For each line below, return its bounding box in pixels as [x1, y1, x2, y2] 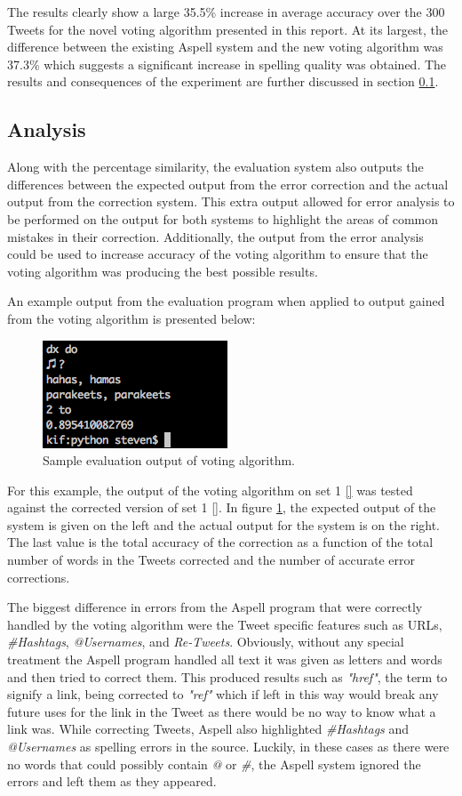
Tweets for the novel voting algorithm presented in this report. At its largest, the [7, 20, 449, 38]
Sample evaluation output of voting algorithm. [43, 451, 295, 470]
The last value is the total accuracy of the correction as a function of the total [7, 533, 434, 551]
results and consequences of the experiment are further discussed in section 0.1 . [7, 72, 439, 91]
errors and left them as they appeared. [7, 772, 217, 791]
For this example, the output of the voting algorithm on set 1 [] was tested [7, 480, 413, 499]
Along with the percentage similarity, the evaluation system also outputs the [7, 157, 424, 176]
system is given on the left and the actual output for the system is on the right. [7, 515, 441, 534]
